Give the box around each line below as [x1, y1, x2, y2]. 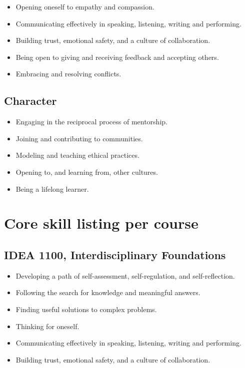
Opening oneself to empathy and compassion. [15, 1, 154, 11]
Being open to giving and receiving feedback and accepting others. [15, 51, 219, 62]
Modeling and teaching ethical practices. [15, 150, 139, 160]
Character [4, 93, 57, 108]
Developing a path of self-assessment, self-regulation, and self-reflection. [15, 270, 235, 281]
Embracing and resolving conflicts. [15, 68, 121, 79]
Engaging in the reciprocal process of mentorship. [15, 116, 167, 127]
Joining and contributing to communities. [15, 133, 143, 143]
